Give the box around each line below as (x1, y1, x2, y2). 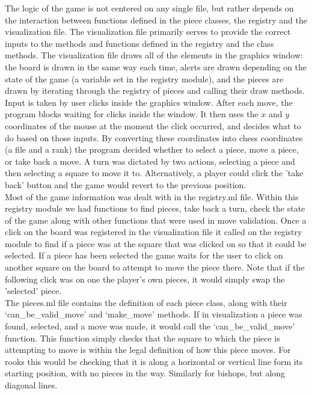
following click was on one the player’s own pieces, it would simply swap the (5, 272, 285, 285)
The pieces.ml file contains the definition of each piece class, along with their (5, 296, 287, 308)
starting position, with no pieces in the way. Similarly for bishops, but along (5, 367, 286, 379)
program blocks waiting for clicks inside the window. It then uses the (5, 108, 258, 120)
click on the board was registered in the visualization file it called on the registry (5, 225, 302, 238)
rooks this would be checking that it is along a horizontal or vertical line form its (5, 355, 303, 367)
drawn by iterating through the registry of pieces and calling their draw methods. (5, 84, 305, 97)
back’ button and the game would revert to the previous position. (5, 178, 246, 191)
